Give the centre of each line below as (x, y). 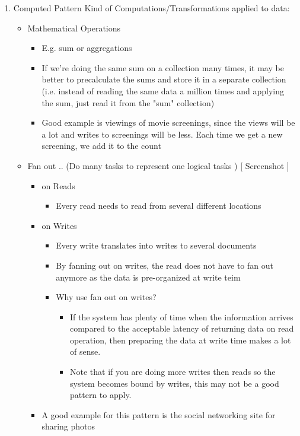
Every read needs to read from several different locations (159, 206)
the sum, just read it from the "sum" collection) (128, 102)
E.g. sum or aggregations (87, 48)
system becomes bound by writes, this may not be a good (174, 383)
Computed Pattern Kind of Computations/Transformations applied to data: (151, 8)
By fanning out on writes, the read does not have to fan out (165, 265)
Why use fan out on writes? (106, 297)
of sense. (85, 351)
